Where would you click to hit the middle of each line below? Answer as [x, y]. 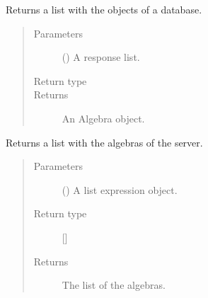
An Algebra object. [103, 118]
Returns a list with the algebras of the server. [104, 142]
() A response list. [101, 57]
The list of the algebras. [114, 285]
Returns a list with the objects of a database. [104, 9]
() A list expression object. [120, 189]
